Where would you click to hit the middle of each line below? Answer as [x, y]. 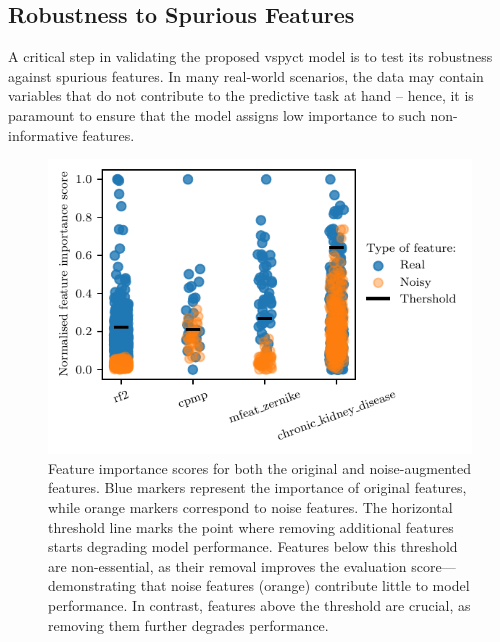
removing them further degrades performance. [188, 624]
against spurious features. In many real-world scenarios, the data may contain [246, 75]
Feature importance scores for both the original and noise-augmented [259, 467]
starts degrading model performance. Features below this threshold [253, 546]
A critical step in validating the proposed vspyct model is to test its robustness [250, 56]
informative [43, 134]
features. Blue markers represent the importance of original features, [257, 487]
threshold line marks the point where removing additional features [251, 526]
